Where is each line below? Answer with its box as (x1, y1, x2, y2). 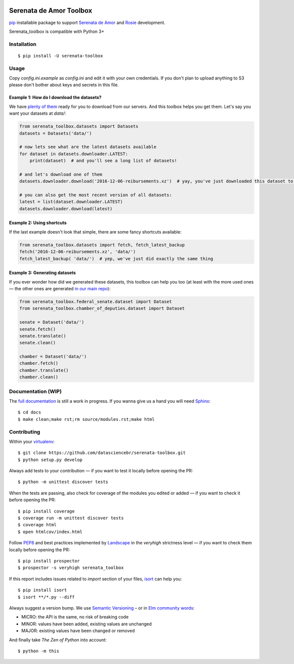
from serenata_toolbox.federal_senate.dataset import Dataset (19, 299, 172, 304)
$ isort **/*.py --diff (18, 594, 75, 600)
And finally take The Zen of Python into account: (9, 637, 107, 642)
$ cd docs (18, 409, 41, 415)
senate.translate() (19, 333, 66, 338)
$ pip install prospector (18, 558, 80, 563)
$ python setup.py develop (18, 457, 83, 462)
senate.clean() (19, 340, 56, 346)
